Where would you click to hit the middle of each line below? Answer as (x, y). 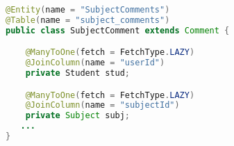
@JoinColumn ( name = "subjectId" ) (102, 105)
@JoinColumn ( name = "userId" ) (95, 63)
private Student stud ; (78, 73)
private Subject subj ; (78, 116)
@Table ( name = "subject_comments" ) (88, 20)
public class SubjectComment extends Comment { (118, 30)
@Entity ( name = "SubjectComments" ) (88, 10)
